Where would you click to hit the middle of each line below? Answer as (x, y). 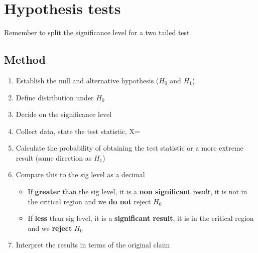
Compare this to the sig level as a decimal (80, 174)
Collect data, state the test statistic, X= (78, 131)
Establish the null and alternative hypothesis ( (87, 80)
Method (25, 59)
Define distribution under (55, 97)
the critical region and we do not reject (89, 201)
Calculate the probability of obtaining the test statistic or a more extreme (130, 148)
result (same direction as (54, 157)
